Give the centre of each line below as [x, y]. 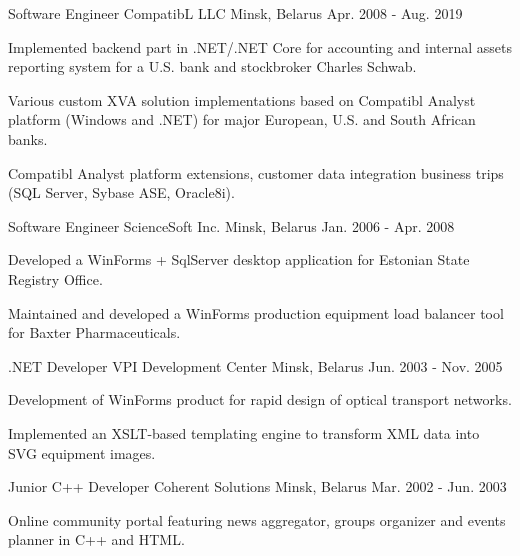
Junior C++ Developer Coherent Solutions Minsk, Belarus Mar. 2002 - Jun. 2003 [257, 486]
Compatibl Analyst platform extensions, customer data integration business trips [256, 172]
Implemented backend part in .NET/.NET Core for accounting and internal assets [260, 46]
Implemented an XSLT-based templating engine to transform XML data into [244, 432]
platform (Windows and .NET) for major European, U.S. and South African [242, 119]
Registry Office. [55, 278]
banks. [28, 138]
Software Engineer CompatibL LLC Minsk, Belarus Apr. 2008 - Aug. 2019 [235, 13]
